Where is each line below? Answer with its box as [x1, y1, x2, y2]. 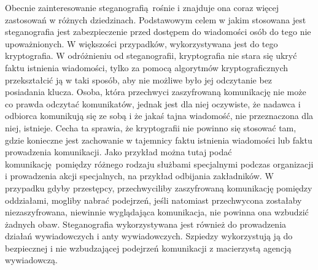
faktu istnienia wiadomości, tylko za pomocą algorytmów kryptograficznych [5, 61, 289, 74]
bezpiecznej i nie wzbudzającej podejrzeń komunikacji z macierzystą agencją [5, 241, 292, 254]
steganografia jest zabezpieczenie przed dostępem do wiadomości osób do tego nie [5, 25, 311, 38]
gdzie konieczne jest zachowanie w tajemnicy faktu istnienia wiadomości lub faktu [5, 133, 312, 146]
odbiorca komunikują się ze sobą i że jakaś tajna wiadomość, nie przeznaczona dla [5, 109, 314, 122]
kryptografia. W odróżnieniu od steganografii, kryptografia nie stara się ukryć [5, 49, 297, 62]
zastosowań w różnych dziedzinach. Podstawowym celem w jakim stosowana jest [5, 13, 306, 26]
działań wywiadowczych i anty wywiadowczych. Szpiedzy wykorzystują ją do [5, 229, 293, 242]
